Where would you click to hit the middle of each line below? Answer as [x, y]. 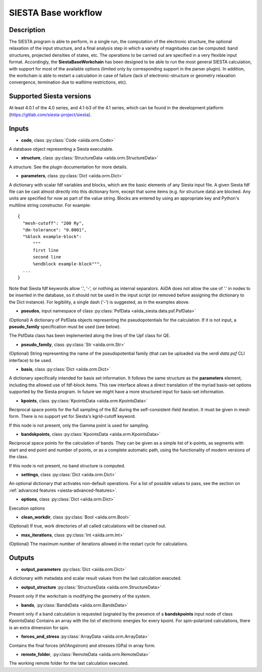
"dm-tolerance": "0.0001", [55, 230]
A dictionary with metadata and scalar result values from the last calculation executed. [95, 578]
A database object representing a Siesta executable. [61, 149]
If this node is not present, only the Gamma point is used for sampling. [79, 425]
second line [47, 257]
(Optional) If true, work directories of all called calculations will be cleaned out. [88, 526]
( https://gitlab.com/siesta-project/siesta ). [50, 115]
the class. [19, 457]
